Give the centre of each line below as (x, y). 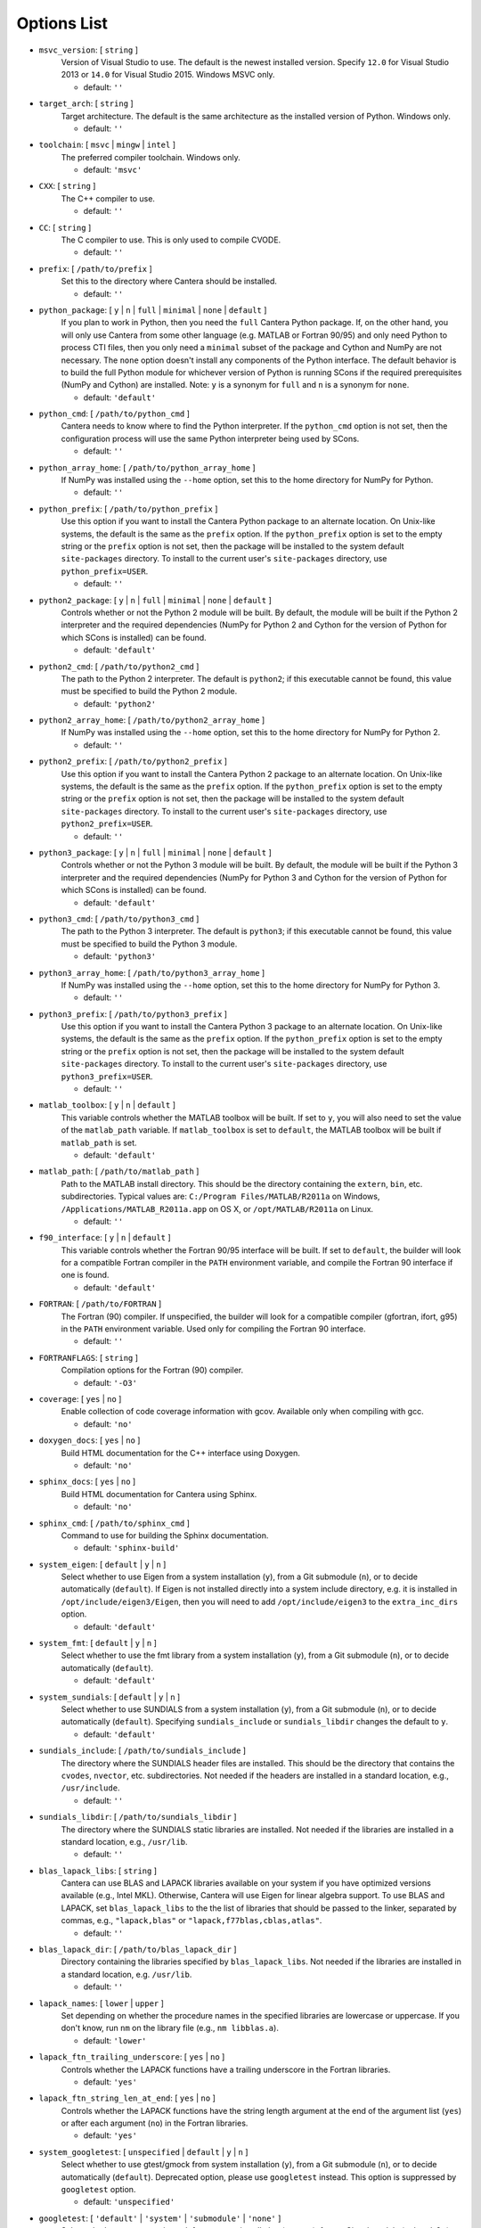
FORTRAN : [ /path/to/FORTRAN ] (100, 1304)
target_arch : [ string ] (86, 103)
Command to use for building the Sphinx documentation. (165, 1535)
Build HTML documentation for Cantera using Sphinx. (159, 1494)
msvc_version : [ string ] (88, 50)
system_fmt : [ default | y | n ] (98, 1643)
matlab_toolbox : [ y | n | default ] (107, 1105)
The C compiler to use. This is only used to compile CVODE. (171, 240)
